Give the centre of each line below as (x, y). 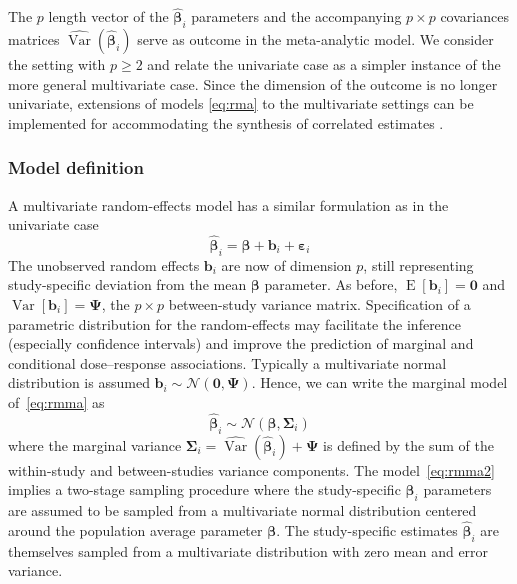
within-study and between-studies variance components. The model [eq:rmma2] (251, 469)
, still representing (418, 264)
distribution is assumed (79, 382)
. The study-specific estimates (367, 529)
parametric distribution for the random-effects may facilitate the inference (235, 323)
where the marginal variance (95, 444)
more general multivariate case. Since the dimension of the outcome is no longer (253, 83)
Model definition (76, 167)
